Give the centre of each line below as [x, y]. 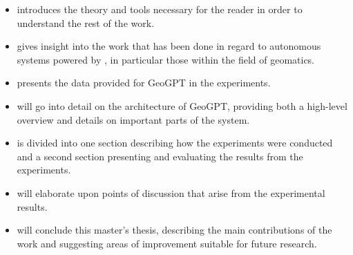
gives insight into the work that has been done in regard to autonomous [169, 46]
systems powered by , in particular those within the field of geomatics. [166, 59]
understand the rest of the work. [86, 22]
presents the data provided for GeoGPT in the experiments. [144, 83]
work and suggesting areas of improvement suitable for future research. [167, 243]
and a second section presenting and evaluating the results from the [160, 156]
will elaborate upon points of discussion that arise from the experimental [171, 192]
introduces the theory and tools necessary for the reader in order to [160, 9]
